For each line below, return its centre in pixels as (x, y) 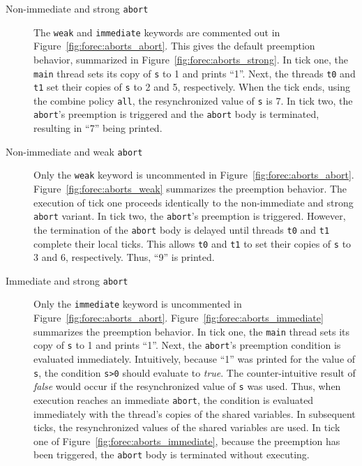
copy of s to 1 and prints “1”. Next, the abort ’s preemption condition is (187, 345)
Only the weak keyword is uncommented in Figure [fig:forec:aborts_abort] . (194, 175)
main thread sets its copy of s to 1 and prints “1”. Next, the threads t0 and (195, 73)
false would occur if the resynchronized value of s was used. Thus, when (187, 386)
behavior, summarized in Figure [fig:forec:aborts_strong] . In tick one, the (191, 59)
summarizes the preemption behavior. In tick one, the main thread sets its (192, 331)
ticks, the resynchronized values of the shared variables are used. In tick (187, 427)
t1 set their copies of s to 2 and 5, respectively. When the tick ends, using (192, 87)
